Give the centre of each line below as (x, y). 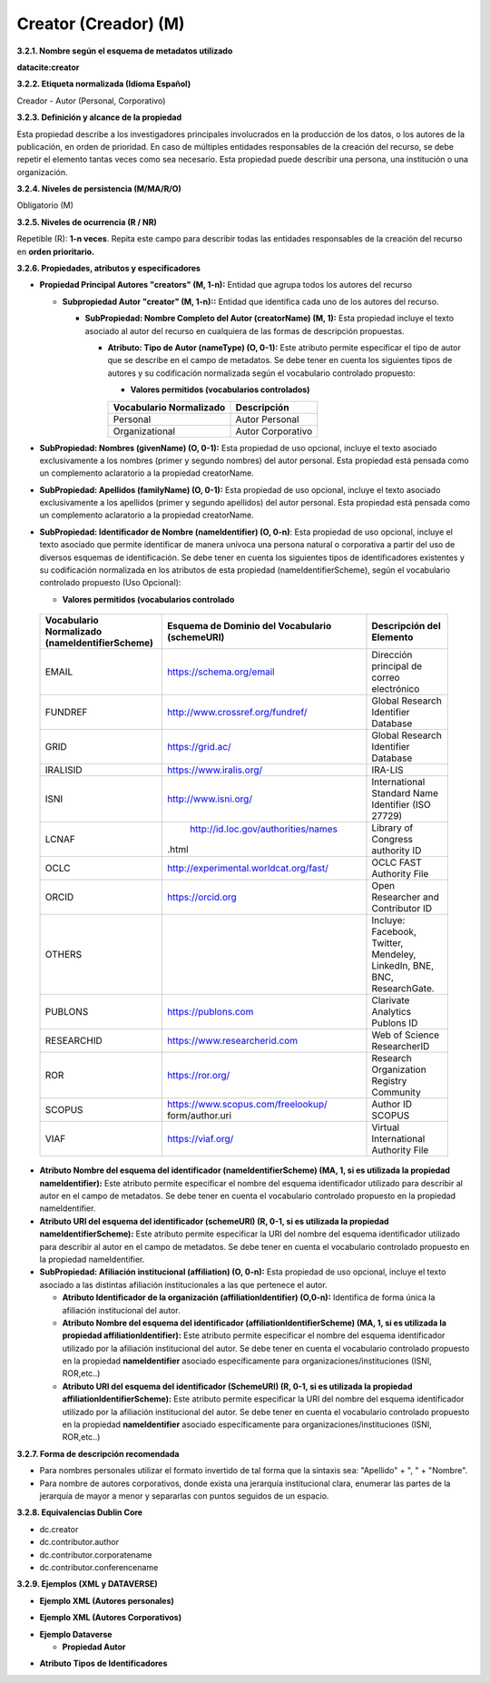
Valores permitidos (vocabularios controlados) (220, 389)
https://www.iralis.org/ (215, 770)
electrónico (396, 689)
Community (396, 1092)
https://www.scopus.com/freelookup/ (247, 1105)
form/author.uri (199, 1116)
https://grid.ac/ (199, 747)
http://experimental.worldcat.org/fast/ (247, 869)
